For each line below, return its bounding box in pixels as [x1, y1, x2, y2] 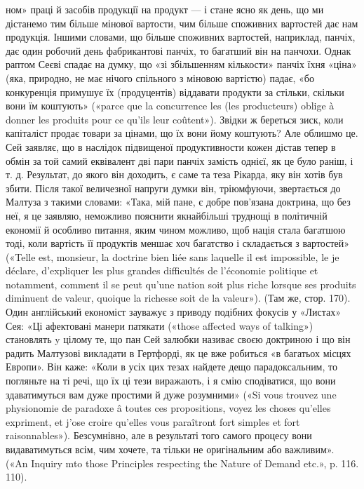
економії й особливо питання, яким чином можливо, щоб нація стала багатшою [6, 222, 346, 236]
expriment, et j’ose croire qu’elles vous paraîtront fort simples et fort [6, 414, 300, 429]
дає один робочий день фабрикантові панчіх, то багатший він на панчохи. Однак [6, 43, 351, 58]
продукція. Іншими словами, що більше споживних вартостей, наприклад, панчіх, [6, 29, 356, 44]
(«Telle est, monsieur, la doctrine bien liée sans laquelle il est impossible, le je [6, 249, 339, 264]
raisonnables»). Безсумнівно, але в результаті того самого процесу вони [6, 428, 312, 443]
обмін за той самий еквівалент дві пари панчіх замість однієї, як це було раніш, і [6, 153, 353, 168]
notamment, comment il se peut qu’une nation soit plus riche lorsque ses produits [6, 276, 356, 291]
